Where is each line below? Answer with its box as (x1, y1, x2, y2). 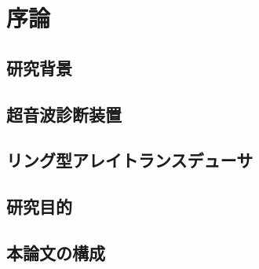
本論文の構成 (6, 240, 105, 264)
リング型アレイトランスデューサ (6, 148, 254, 172)
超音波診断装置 (6, 101, 122, 126)
